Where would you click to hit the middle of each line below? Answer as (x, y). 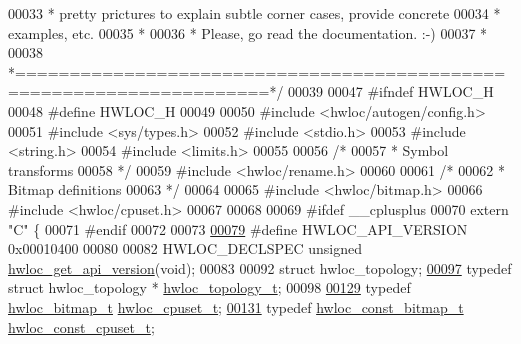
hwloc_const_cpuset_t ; (81, 326)
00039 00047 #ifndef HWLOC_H (391, 91)
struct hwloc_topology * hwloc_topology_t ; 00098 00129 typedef (209, 287)
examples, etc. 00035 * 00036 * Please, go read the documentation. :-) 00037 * (248, 32)
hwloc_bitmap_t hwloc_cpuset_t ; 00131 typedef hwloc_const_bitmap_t (236, 306)
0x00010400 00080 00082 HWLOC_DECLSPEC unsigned (185, 248)
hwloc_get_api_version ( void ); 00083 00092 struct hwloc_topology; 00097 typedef (260, 267)
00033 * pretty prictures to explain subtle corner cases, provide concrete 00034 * (254, 13)
